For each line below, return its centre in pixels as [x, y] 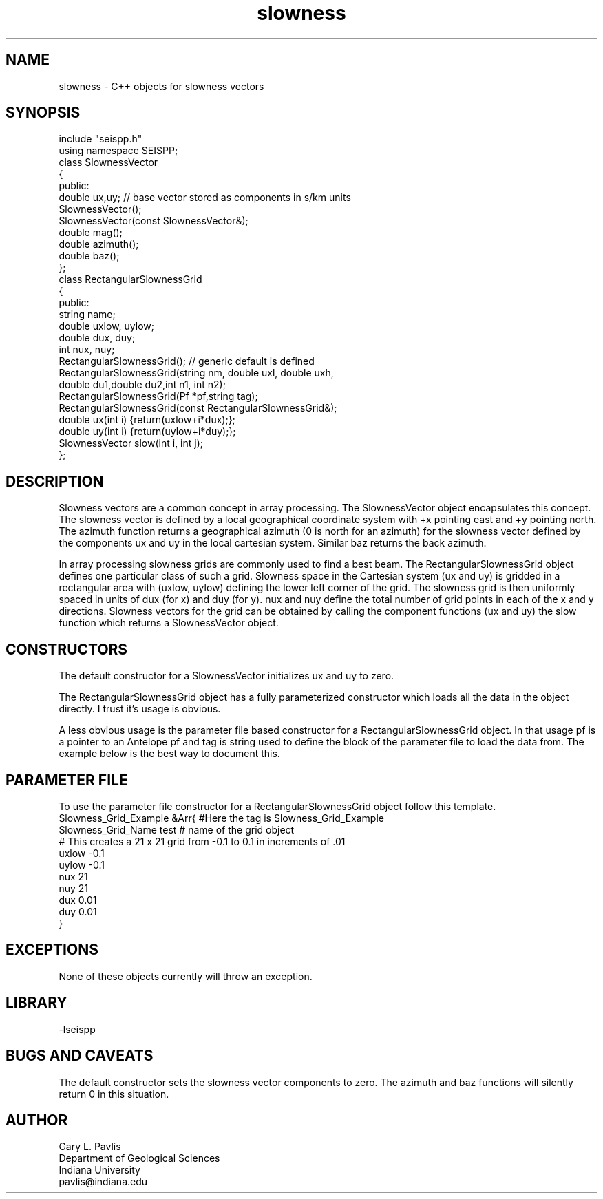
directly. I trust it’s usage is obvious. [140, 709]
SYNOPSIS [43, 113]
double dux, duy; [97, 338]
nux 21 [73, 876]
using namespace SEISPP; [118, 151]
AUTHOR [37, 1120]
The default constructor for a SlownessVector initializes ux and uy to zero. [226, 676]
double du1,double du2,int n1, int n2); [142, 385]
